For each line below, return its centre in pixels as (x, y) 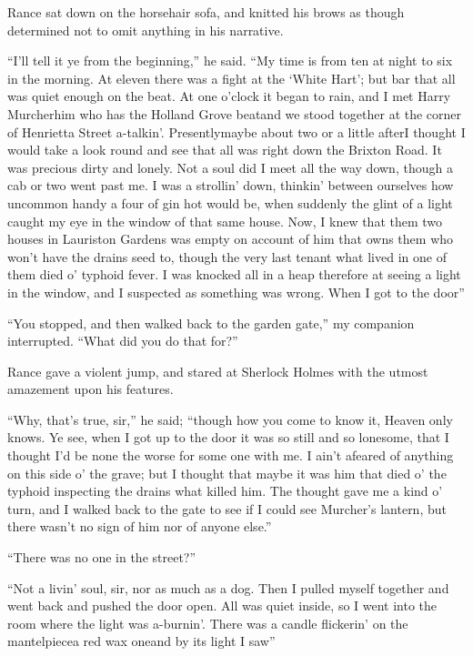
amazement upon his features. (91, 389)
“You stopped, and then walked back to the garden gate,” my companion (211, 323)
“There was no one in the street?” (102, 557)
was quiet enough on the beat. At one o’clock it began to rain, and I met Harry (229, 96)
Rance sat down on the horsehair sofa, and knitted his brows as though (206, 12)
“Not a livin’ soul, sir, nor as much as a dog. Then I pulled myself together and (228, 587)
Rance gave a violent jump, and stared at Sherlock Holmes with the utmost (218, 371)
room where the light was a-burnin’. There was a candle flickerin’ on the (208, 623)
